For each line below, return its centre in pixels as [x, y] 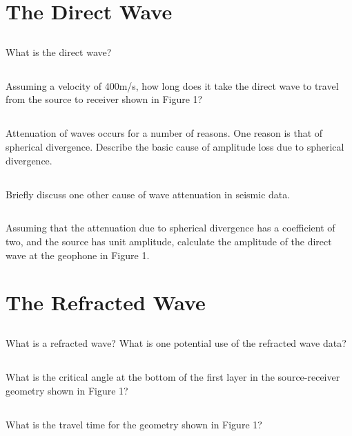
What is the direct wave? [59, 51]
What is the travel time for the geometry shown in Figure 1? [134, 424]
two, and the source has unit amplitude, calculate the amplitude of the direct [169, 241]
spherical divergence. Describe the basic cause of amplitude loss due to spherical [175, 146]
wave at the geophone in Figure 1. [78, 255]
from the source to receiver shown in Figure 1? [104, 99]
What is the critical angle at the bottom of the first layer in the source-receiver [173, 377]
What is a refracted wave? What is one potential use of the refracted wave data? [176, 343]
